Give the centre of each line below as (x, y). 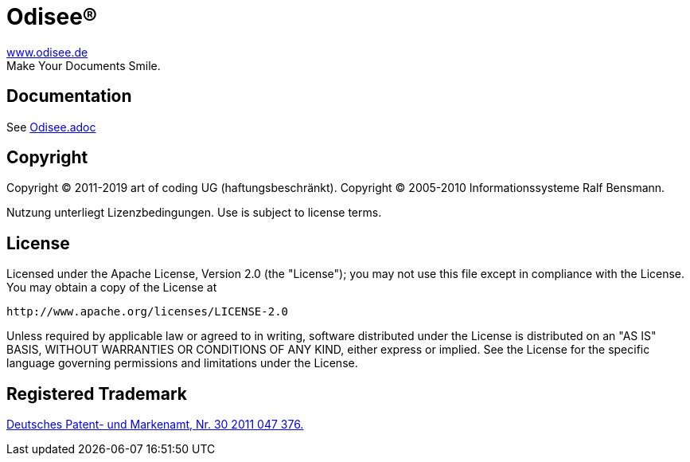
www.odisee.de (47, 52)
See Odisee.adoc (51, 127)
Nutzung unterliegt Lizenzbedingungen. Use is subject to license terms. (194, 213)
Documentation (69, 96)
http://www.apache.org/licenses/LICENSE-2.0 (148, 312)
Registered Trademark (97, 393)
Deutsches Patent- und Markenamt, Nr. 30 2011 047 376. (155, 425)
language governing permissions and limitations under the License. (182, 363)
